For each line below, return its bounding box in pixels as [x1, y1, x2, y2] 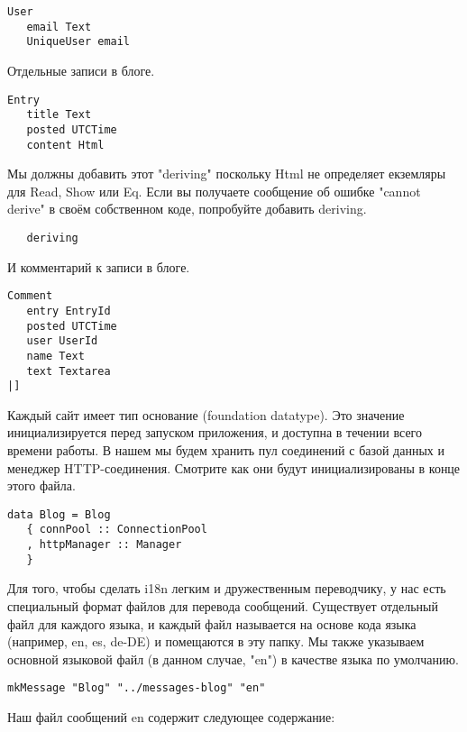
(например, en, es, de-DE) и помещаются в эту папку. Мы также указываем [7, 632, 425, 651]
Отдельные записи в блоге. [7, 60, 155, 79]
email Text [26, 20, 92, 33]
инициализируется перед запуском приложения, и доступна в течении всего [7, 423, 422, 442]
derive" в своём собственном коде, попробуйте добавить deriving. [7, 199, 367, 218]
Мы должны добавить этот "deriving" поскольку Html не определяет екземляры [7, 164, 446, 183]
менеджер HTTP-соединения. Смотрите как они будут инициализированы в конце [7, 458, 461, 477]
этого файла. [7, 476, 76, 495]
